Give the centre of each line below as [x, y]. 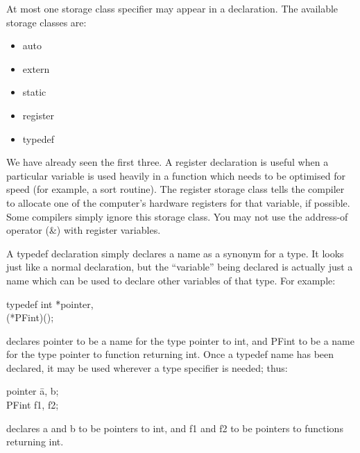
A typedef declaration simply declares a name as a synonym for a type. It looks [175, 253]
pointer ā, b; [33, 391]
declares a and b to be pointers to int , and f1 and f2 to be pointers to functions [175, 428]
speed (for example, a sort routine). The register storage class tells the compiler [175, 189]
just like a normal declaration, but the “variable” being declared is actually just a [180, 267]
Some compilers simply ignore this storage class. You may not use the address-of [177, 216]
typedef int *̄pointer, [50, 304]
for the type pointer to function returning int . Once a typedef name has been [170, 354]
